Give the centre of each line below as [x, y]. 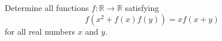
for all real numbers [40, 31]
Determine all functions [47, 8]
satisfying [142, 8]
